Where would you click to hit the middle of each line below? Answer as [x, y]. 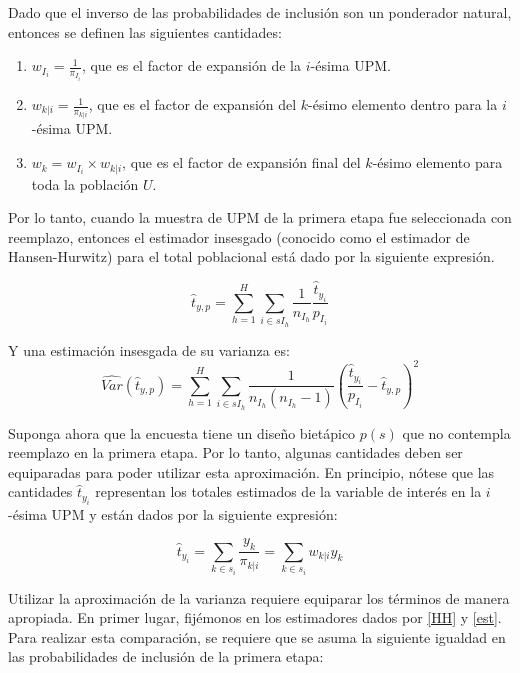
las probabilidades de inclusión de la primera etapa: [166, 656]
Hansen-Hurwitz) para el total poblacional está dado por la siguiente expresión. [251, 256]
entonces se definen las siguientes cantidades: [145, 31]
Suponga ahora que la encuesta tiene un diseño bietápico [182, 432]
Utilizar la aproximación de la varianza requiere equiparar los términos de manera [259, 597]
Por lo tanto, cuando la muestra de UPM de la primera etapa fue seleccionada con [260, 217]
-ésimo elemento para [437, 162]
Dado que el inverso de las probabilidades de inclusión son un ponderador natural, [260, 12]
